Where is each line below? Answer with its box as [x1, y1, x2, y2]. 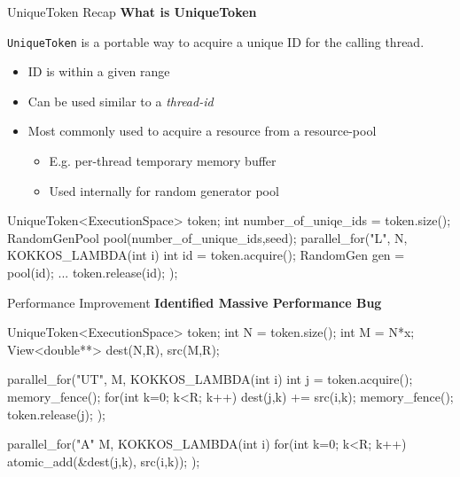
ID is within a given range [27, 62, 170, 81]
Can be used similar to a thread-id [27, 91, 214, 110]
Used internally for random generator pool [49, 181, 279, 199]
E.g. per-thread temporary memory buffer [49, 152, 277, 170]
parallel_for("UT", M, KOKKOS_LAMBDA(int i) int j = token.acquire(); [7, 370, 413, 388]
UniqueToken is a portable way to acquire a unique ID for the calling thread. [7, 32, 425, 51]
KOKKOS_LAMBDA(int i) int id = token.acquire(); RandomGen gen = [7, 246, 405, 264]
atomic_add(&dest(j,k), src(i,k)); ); [7, 451, 200, 470]
